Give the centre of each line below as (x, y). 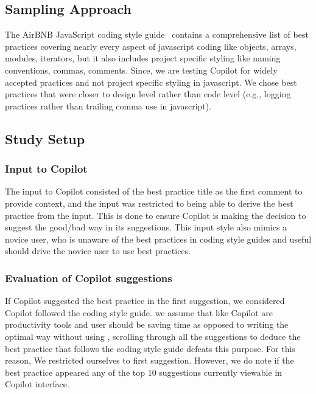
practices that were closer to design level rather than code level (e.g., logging (148, 94)
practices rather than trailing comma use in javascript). (108, 105)
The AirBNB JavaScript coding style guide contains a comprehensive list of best (157, 34)
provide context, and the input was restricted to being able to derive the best (149, 203)
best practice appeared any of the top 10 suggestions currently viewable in (144, 372)
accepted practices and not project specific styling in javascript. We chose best (151, 82)
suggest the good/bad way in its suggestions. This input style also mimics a (146, 227)
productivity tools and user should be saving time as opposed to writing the (147, 324)
